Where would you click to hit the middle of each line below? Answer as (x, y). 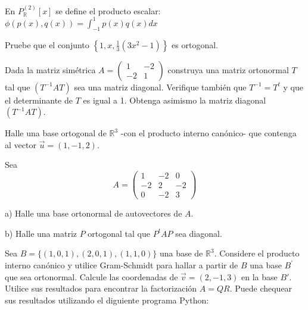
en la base (259, 276)
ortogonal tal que (119, 233)
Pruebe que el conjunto (47, 44)
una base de (181, 253)
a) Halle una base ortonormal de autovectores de (94, 213)
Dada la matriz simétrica (50, 69)
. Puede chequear (261, 288)
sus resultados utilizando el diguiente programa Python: (107, 300)
